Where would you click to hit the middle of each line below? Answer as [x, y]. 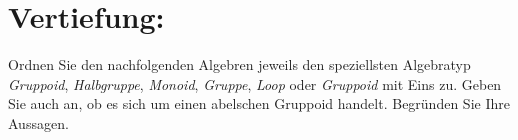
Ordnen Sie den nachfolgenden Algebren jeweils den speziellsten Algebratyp [239, 64]
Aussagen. [38, 122]
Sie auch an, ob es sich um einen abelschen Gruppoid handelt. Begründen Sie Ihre [259, 103]
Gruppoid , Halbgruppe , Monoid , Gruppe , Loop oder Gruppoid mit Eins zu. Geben [255, 83]
